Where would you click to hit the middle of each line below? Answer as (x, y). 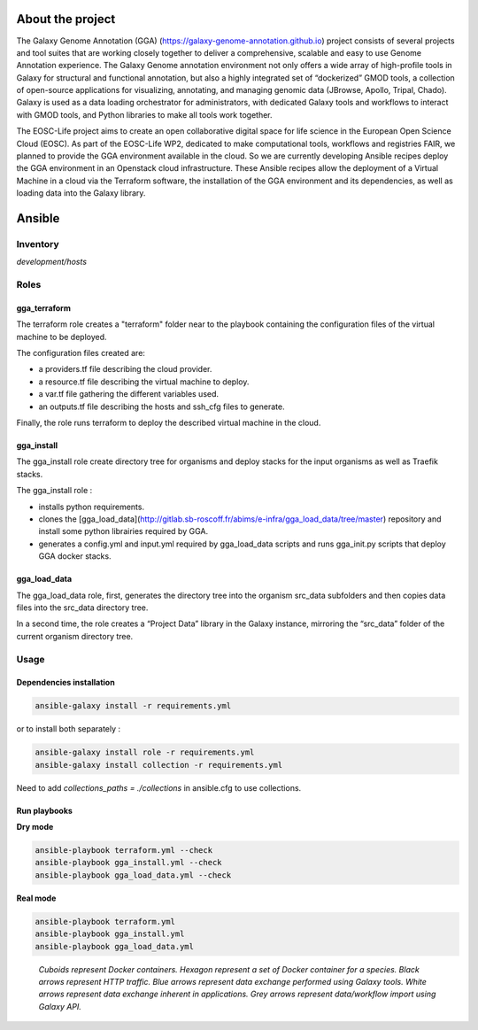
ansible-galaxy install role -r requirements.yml (145, 752)
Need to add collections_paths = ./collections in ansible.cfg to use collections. (159, 787)
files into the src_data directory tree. (82, 608)
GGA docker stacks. (75, 556)
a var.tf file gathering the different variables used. (129, 394)
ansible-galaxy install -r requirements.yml (133, 706)
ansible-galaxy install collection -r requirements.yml (159, 765)
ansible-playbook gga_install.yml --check (128, 863)
